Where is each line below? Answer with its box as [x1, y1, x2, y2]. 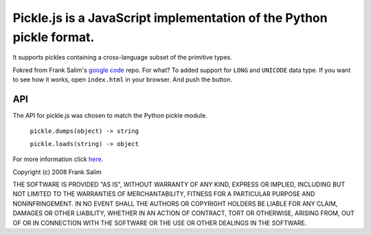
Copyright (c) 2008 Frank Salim [12, 168, 102, 176]
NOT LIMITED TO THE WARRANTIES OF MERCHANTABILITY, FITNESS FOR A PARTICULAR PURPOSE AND [12, 190, 315, 198]
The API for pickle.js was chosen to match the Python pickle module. [12, 112, 207, 120]
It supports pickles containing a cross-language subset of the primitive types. [12, 53, 233, 62]
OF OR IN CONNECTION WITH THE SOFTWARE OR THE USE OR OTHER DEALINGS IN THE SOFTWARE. [12, 219, 307, 227]
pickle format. [12, 29, 95, 45]
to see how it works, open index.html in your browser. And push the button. [12, 75, 233, 84]
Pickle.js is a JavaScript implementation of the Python [12, 10, 328, 25]
